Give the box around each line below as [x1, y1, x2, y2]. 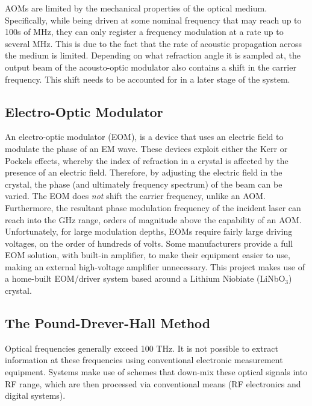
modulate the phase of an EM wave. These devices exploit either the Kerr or [5, 142, 288, 154]
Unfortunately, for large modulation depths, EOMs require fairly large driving [5, 225, 293, 238]
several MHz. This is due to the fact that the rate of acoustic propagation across [5, 37, 302, 49]
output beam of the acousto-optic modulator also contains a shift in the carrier [5, 60, 296, 73]
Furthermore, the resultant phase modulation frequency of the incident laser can [5, 201, 301, 214]
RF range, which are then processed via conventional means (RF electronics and [5, 377, 301, 390]
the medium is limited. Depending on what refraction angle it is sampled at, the [5, 49, 301, 62]
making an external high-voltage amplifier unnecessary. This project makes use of [5, 260, 305, 273]
